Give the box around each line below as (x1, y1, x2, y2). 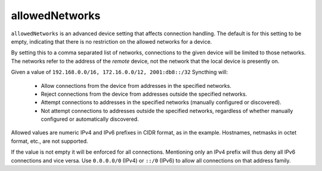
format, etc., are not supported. (11, 138, 89, 145)
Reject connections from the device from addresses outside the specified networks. (41, 90, 247, 97)
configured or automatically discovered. (41, 115, 140, 123)
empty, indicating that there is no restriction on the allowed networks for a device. (11, 38, 212, 45)
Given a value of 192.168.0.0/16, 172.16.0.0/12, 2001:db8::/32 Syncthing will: (11, 69, 228, 76)
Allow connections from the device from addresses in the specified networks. (41, 82, 232, 89)
